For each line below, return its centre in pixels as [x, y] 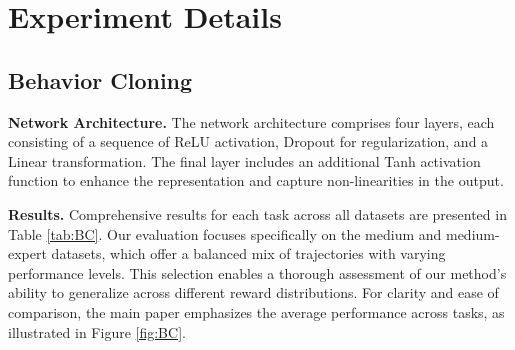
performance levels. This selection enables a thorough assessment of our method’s [257, 272]
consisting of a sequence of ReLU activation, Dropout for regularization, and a [248, 141]
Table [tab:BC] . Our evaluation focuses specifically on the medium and [225, 233]
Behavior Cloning [100, 79]
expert [27, 253]
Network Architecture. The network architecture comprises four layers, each [251, 121]
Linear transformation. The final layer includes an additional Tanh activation [244, 160]
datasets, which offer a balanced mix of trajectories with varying [248, 253]
